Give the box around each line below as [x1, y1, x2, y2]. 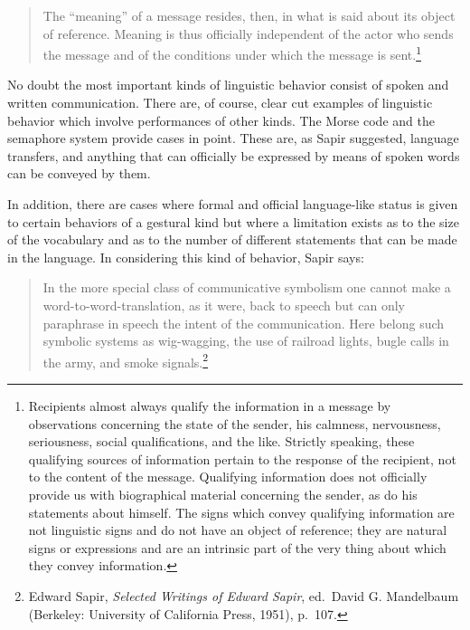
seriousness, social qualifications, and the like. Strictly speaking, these [28, 432, 415, 451]
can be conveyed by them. [7, 164, 151, 183]
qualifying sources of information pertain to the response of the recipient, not [28, 449, 456, 468]
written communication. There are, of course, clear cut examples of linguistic [7, 93, 433, 112]
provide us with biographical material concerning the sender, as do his [28, 484, 418, 503]
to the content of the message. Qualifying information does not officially [28, 467, 428, 486]
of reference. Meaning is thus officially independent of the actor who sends [42, 24, 454, 43]
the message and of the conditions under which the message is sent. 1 [42, 43, 421, 63]
